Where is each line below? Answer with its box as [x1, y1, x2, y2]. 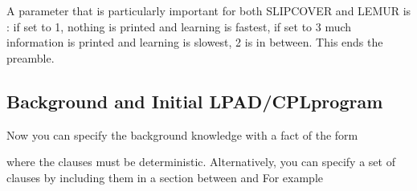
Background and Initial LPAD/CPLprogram [6, 88, 383, 113]
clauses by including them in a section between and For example [6, 169, 324, 185]
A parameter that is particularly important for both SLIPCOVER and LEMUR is [6, 2, 411, 18]
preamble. [6, 49, 55, 66]
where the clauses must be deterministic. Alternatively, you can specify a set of [6, 153, 395, 170]
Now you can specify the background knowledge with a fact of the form [6, 126, 358, 143]
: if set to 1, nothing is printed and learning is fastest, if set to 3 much [6, 18, 352, 35]
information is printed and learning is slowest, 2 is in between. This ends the [6, 34, 383, 51]
